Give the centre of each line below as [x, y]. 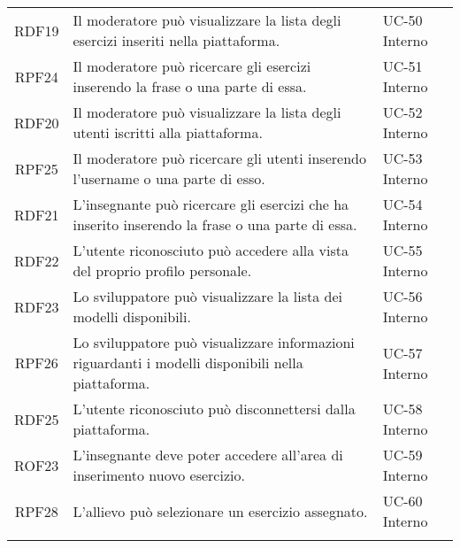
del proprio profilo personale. [162, 270]
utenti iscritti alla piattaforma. [168, 132]
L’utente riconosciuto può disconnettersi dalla [214, 409]
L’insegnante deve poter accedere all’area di [208, 455]
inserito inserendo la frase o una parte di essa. [215, 224]
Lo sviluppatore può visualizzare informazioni [214, 342]
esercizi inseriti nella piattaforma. [176, 40]
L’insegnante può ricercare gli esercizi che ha [211, 204]
